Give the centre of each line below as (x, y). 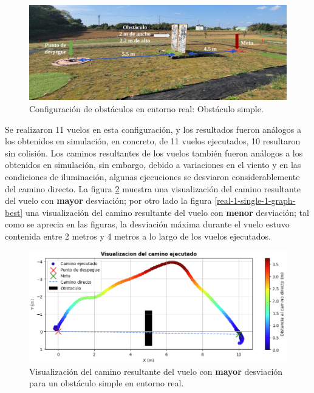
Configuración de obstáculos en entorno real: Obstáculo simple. (146, 108)
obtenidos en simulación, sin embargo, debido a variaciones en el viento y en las (153, 165)
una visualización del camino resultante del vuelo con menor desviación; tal (167, 212)
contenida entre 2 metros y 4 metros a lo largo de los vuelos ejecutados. (138, 236)
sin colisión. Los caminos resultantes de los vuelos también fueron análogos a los (154, 153)
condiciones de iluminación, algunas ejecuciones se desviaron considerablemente (152, 176)
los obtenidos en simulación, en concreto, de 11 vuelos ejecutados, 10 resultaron (153, 141)
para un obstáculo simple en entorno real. (107, 383)
